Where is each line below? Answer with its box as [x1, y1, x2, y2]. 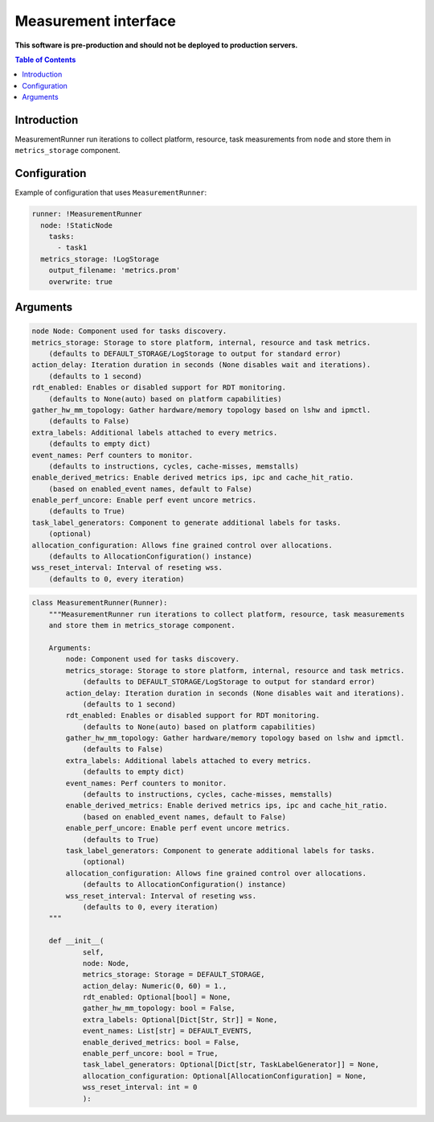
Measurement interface [14, 12, 176, 30]
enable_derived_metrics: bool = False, [82, 1037, 240, 1046]
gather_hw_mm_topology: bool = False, [82, 1004, 236, 1013]
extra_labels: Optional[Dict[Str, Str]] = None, [82, 1015, 278, 1024]
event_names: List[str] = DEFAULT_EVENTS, [82, 1026, 252, 1036]
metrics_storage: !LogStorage [40, 254, 160, 263]
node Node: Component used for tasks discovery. [31, 327, 227, 336]
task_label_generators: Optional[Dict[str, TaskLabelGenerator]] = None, [82, 1060, 379, 1070]
